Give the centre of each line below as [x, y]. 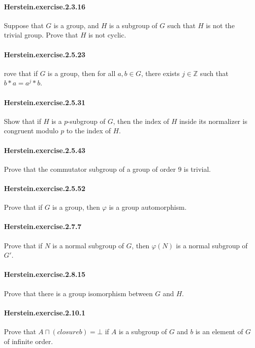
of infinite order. [29, 341]
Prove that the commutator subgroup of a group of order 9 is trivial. [108, 169]
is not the [220, 25]
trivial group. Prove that [41, 35]
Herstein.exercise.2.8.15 [45, 274]
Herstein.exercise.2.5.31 [45, 102]
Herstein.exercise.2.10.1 [45, 312]
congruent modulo [31, 131]
